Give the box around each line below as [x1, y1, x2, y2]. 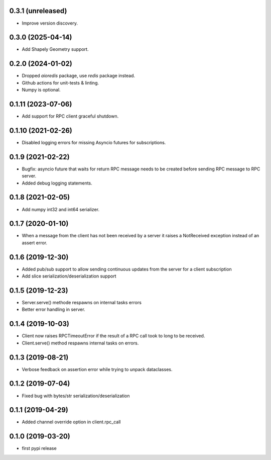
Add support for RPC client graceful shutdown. [22, 113, 119, 119]
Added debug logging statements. [22, 180, 92, 186]
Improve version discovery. [22, 20, 78, 26]
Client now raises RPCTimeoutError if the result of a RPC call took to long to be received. [22, 333, 205, 339]
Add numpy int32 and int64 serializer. [22, 206, 100, 212]
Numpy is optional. [22, 87, 61, 93]
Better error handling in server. [22, 307, 85, 313]
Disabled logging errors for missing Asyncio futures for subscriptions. [22, 139, 166, 145]
